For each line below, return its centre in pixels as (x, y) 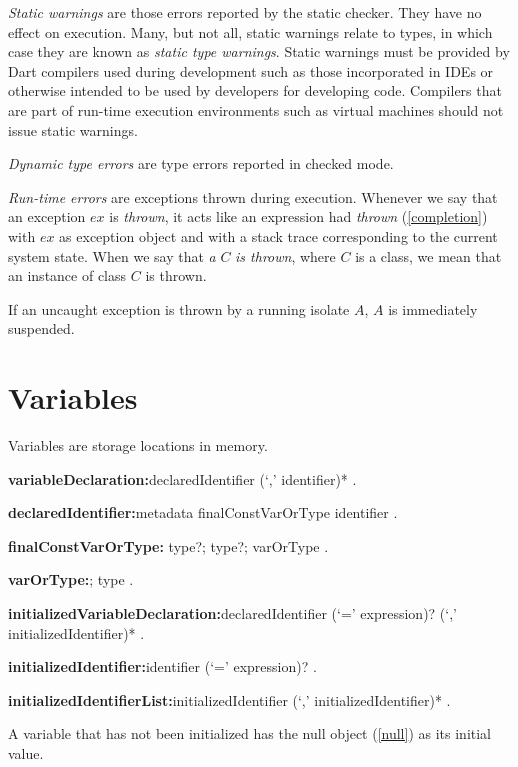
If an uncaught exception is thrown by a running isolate (179, 308)
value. (26, 752)
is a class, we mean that (428, 255)
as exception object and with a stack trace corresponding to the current (278, 235)
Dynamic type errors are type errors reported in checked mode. (201, 163)
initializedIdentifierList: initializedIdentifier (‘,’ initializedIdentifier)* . (229, 699)
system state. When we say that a (112, 255)
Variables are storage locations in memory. (138, 445)
